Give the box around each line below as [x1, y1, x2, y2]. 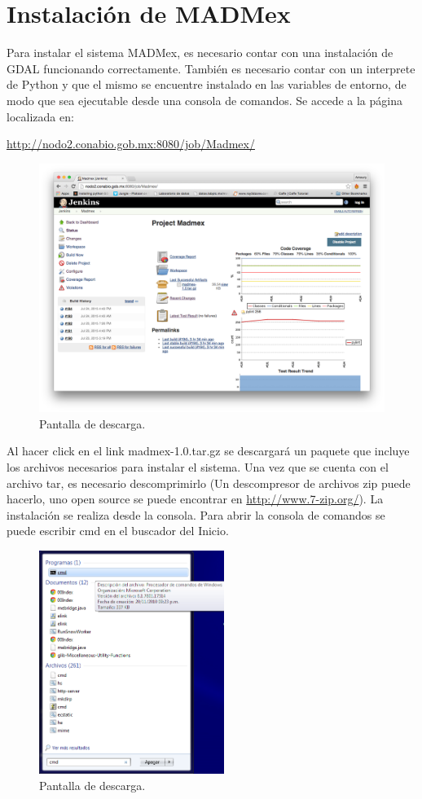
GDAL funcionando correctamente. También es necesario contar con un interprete [7, 59, 415, 77]
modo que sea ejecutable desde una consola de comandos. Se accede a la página [7, 91, 402, 108]
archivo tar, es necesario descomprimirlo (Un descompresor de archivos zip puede [7, 474, 411, 491]
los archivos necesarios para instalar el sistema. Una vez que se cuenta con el [7, 459, 389, 476]
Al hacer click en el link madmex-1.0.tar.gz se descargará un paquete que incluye [7, 442, 410, 459]
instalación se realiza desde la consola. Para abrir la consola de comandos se [7, 506, 385, 523]
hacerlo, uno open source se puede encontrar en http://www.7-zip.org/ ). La [7, 490, 384, 507]
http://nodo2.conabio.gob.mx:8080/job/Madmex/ [7, 135, 255, 152]
